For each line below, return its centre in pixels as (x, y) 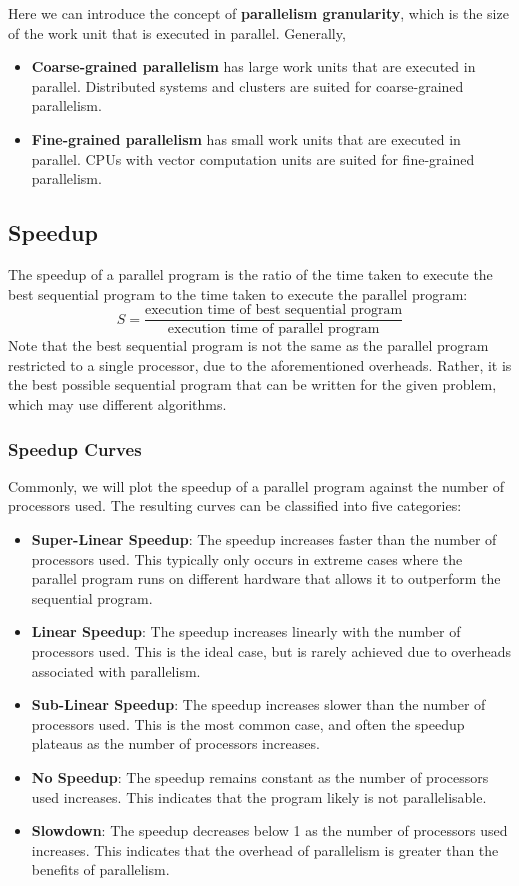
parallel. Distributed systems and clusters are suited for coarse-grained (247, 85)
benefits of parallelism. (100, 869)
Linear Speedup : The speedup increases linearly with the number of (246, 631)
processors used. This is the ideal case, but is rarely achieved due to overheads (271, 650)
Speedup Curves (75, 448)
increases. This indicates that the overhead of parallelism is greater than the (265, 849)
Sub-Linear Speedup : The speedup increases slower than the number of (258, 704)
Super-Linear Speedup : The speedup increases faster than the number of (264, 538)
